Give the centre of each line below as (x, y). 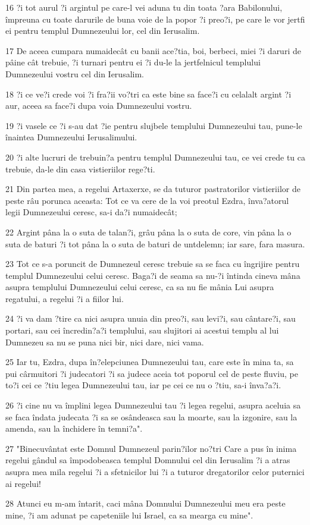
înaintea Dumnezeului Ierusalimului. (71, 137)
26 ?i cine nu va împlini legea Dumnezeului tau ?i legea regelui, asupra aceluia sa (153, 405)
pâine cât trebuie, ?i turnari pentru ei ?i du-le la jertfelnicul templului (133, 62)
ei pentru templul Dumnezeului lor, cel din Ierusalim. (103, 31)
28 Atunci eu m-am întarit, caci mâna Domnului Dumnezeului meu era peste (145, 503)
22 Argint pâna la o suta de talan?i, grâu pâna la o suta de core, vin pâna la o (148, 232)
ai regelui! (23, 483)
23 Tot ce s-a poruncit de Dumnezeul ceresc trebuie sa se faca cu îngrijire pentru (153, 264)
